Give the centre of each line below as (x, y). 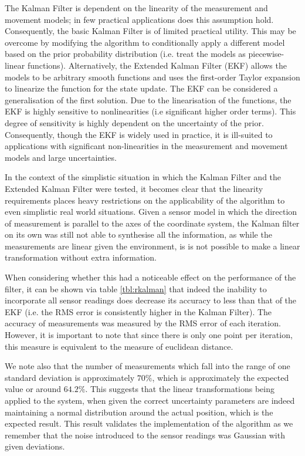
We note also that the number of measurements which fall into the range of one (148, 366)
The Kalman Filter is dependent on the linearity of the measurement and (136, 8)
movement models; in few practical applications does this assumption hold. (139, 19)
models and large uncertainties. (61, 157)
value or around (33, 389)
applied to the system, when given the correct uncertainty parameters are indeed (150, 400)
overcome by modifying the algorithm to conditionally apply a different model (145, 42)
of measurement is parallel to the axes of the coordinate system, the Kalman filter (152, 223)
